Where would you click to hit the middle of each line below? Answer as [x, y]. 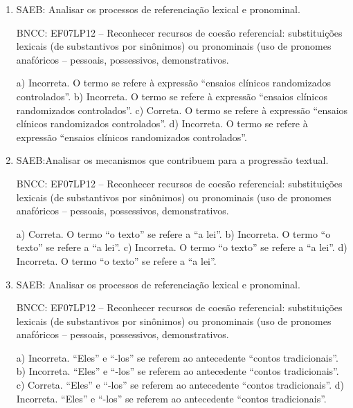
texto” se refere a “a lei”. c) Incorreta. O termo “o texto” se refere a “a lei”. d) [182, 247]
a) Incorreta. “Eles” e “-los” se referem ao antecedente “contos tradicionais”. [177, 357]
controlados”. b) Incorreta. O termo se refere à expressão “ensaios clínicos [172, 96]
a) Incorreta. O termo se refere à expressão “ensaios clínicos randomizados [173, 83]
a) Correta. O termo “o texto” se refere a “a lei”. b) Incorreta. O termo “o [173, 233]
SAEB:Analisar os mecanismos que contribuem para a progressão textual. [172, 160]
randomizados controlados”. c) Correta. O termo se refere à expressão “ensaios [182, 110]
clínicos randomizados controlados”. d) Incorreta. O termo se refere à [162, 123]
